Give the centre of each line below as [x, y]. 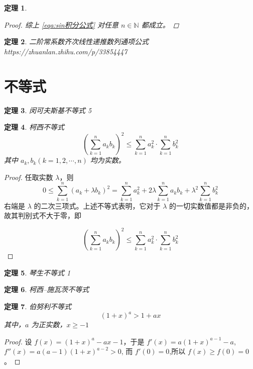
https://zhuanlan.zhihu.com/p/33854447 [66, 51]
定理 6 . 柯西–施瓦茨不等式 [47, 289]
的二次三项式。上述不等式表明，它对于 [97, 205]
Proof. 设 [18, 341]
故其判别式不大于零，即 [43, 215]
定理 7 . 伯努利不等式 [38, 306]
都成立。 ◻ [160, 24]
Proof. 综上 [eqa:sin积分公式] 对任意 [61, 24]
